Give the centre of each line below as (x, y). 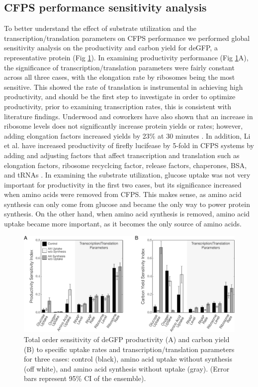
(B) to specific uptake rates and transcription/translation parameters (129, 349)
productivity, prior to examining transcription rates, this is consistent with (118, 106)
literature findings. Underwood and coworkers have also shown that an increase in (129, 116)
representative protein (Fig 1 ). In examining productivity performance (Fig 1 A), (126, 57)
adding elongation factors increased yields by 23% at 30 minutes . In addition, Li (127, 135)
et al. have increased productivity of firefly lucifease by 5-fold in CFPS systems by (129, 145)
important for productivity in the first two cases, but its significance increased (123, 184)
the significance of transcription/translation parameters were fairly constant (119, 67)
